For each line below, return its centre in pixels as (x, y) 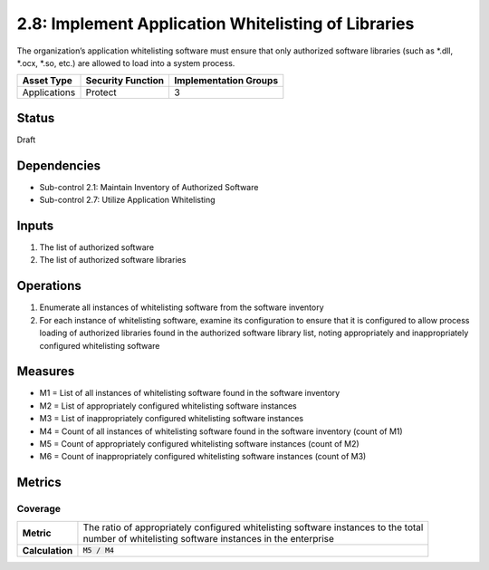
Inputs (35, 225)
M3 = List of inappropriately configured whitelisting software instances (171, 419)
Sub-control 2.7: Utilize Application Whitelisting (128, 200)
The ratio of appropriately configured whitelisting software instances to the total (253, 527)
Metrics (39, 483)
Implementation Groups (226, 81)
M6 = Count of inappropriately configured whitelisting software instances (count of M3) (203, 457)
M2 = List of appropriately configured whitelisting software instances (168, 406)
